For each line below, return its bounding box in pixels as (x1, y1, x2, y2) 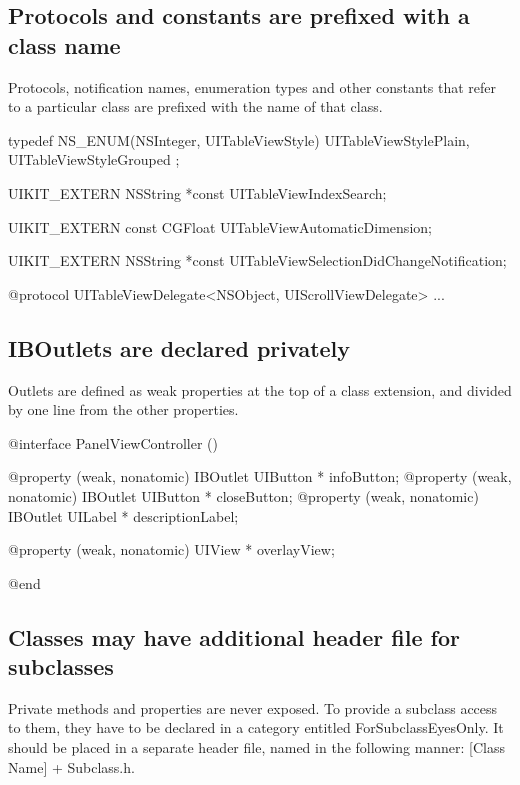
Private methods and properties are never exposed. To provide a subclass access (8, 697, 498, 718)
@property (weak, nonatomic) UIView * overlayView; (8, 539, 335, 560)
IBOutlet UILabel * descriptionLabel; (8, 505, 239, 526)
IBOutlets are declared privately (8, 332, 351, 363)
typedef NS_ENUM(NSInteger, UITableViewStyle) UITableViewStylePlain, (8, 129, 470, 150)
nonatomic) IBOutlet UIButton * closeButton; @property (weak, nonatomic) (8, 485, 479, 506)
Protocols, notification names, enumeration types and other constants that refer (8, 76, 497, 97)
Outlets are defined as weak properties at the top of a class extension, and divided (8, 379, 512, 400)
